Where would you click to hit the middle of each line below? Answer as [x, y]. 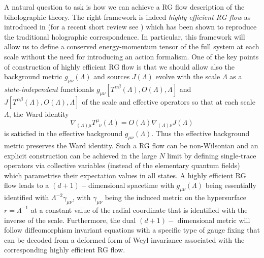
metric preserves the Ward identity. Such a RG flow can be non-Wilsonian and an [131, 145]
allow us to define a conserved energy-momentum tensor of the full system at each [132, 46]
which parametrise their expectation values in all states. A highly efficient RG [125, 175]
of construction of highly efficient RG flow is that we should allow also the [120, 66]
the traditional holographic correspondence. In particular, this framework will [125, 36]
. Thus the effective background [201, 133]
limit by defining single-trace [212, 155]
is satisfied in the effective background [63, 133]
